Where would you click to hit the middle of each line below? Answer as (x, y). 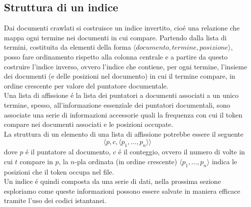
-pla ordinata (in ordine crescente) (126, 161)
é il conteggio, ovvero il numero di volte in (182, 152)
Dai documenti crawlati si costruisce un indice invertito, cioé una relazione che (122, 28)
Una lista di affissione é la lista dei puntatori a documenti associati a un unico (121, 95)
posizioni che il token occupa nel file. (59, 171)
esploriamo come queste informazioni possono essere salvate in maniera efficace (122, 191)
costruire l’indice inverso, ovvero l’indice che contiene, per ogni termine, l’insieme (125, 66)
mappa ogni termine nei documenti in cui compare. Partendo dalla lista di (115, 37)
